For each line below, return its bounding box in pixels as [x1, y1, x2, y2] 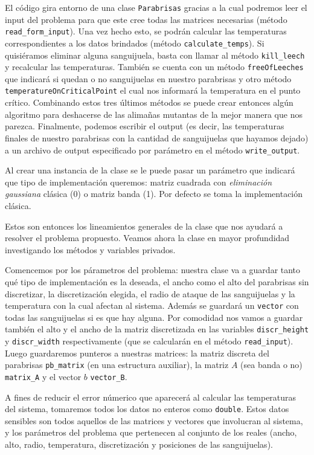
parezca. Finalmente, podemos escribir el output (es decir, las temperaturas [5, 120, 284, 132]
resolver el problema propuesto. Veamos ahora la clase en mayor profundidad [5, 231, 290, 244]
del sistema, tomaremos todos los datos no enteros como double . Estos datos [5, 402, 289, 415]
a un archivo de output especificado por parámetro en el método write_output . [5, 143, 300, 156]
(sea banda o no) [240, 358, 303, 371]
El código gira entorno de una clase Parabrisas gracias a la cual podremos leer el [5, 1, 307, 13]
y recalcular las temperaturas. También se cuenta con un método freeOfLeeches [5, 60, 304, 73]
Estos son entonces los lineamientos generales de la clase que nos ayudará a [5, 219, 283, 232]
